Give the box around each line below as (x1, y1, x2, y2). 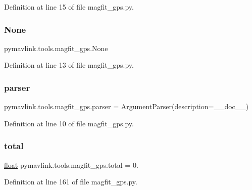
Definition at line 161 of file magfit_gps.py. (4, 176, 137, 187)
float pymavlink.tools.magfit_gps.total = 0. (4, 159, 138, 170)
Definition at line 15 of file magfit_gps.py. (4, 2, 134, 12)
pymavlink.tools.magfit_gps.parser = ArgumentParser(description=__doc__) (4, 101, 249, 112)
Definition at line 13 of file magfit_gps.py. (4, 60, 134, 70)
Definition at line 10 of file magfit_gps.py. (4, 118, 134, 128)
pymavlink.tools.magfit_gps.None (4, 42, 108, 53)
